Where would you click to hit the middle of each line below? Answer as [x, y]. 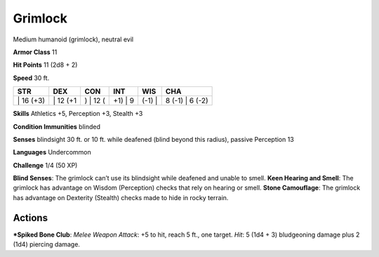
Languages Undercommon [52, 152]
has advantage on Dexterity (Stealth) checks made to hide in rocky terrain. [121, 197]
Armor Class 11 [35, 52]
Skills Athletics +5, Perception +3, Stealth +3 [78, 114]
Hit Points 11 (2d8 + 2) [45, 65]
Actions [31, 218]
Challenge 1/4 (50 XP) [45, 165]
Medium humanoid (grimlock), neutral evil [73, 39]
